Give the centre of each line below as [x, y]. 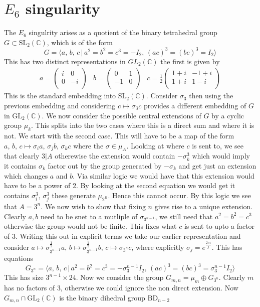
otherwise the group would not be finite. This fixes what [90, 226]
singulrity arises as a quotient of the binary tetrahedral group [123, 32]
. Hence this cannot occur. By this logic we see [179, 195]
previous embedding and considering [60, 106]
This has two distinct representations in [65, 61]
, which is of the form [80, 42]
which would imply [221, 156]
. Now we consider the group [120, 277]
